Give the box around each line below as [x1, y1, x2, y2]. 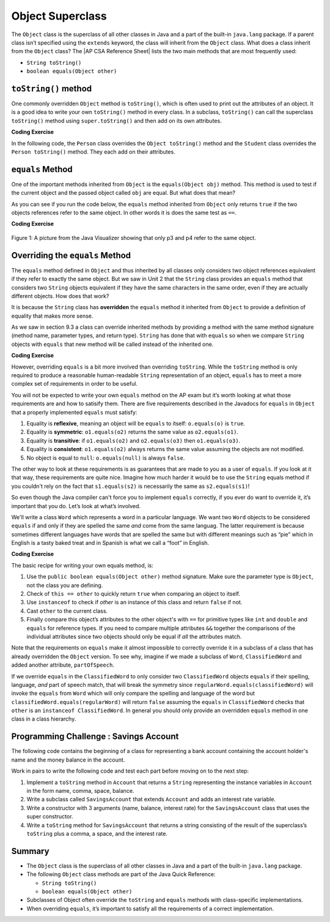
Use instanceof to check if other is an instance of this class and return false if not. [26, 599, 243, 606]
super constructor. [26, 813, 73, 820]
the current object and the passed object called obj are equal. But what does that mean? [11, 189, 235, 197]
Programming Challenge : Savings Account [11, 732, 179, 742]
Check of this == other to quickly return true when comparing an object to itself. [26, 590, 241, 598]
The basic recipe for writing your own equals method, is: [11, 561, 154, 569]
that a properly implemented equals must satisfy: [11, 408, 137, 416]
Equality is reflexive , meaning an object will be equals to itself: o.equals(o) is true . [26, 419, 246, 427]
